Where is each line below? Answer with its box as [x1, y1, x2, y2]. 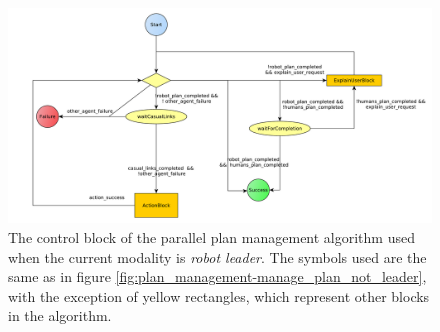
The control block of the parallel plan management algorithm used [8, 226, 415, 247]
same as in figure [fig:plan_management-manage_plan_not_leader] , [8, 266, 427, 287]
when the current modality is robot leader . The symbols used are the [8, 246, 427, 267]
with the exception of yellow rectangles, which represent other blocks [8, 285, 430, 306]
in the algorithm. [8, 305, 112, 326]
